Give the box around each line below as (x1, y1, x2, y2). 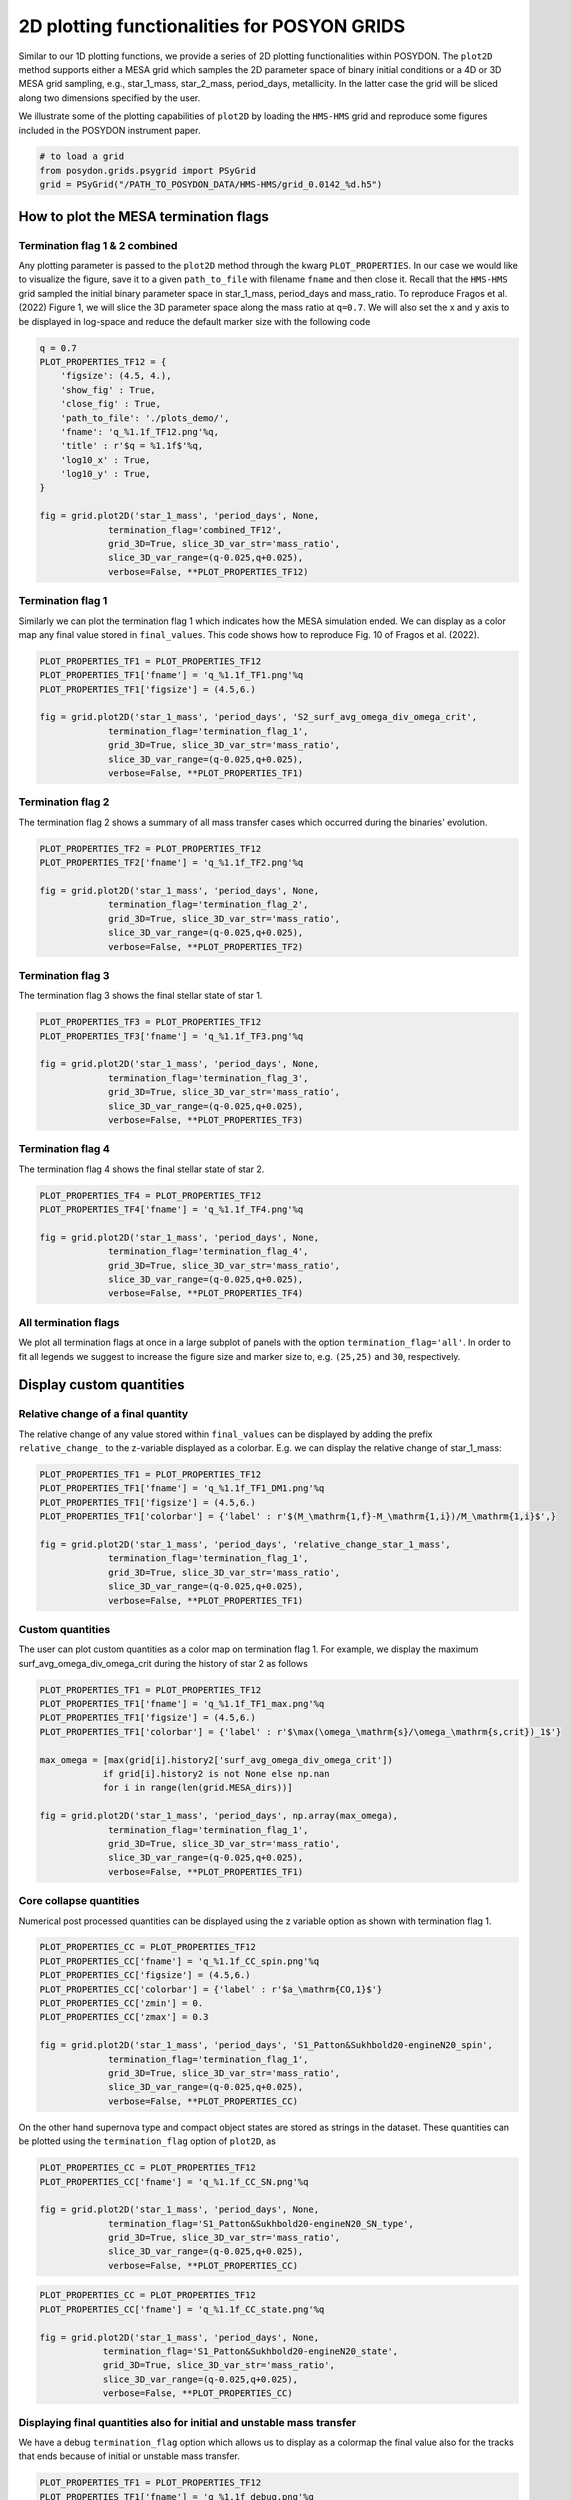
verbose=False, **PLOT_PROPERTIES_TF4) (108, 1288, 304, 1299)
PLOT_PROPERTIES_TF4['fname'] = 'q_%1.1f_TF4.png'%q (39, 1204, 304, 1215)
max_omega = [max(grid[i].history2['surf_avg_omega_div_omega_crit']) (39, 1754, 394, 1765)
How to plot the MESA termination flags (18, 208, 270, 225)
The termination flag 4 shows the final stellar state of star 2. (18, 1163, 265, 1175)
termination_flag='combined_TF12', (108, 524, 283, 535)
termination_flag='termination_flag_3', (108, 1072, 309, 1084)
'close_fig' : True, (60, 398, 162, 410)
